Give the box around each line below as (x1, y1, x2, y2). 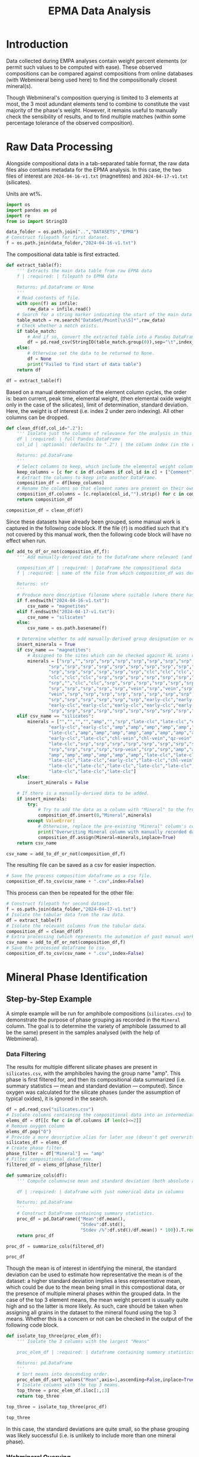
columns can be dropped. (6, 414, 69, 421)
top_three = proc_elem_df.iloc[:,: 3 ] (17, 1387, 110, 1394)
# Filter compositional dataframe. (6, 1156, 94, 1162)
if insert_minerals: (17, 796, 68, 802)
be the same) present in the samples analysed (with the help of (6, 1029, 160, 1036)
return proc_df (17, 1232, 54, 1238)
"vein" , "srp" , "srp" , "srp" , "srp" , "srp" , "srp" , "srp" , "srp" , (48, 691, 195, 697)
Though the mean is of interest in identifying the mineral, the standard (6, 1264, 176, 1272)
